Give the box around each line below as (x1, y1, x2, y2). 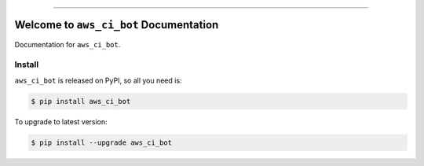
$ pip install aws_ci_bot (31, 97, 131, 105)
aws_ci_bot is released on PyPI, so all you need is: (14, 76, 182, 85)
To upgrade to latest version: (14, 116, 108, 126)
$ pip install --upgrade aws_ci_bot (31, 138, 173, 147)
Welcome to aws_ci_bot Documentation (14, 18, 219, 31)
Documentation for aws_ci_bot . (14, 39, 121, 49)
